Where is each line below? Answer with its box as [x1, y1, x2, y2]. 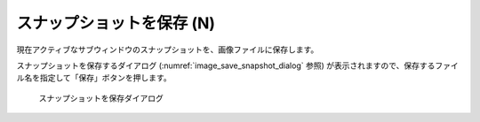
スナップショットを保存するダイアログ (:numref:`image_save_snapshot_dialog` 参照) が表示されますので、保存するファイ [16, 60, 459, 71]
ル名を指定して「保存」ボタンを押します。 [16, 72, 172, 83]
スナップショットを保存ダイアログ [38, 93, 164, 103]
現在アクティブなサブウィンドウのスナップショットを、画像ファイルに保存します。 [16, 44, 319, 55]
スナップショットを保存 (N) [16, 13, 216, 33]
